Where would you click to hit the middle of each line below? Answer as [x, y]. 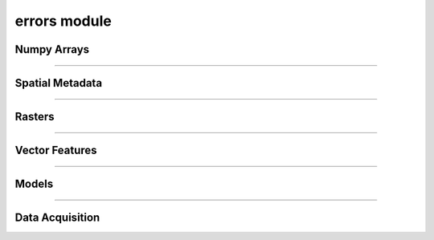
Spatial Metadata [59, 83]
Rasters [35, 117]
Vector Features [56, 151]
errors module [63, 21]
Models [34, 184]
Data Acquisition [57, 218]
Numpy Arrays [52, 49]
